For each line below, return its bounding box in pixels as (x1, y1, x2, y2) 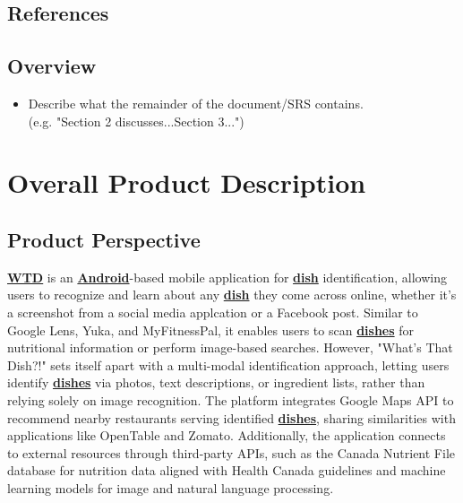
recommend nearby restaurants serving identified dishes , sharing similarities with (7, 408, 456, 427)
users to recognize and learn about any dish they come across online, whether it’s (7, 285, 457, 304)
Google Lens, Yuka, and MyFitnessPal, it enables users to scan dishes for (7, 320, 415, 339)
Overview (7, 52, 97, 80)
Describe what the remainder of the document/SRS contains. (28, 93, 364, 112)
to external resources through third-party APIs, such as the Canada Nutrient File (7, 443, 456, 462)
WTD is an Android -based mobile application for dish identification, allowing (7, 267, 447, 286)
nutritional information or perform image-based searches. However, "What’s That (7, 338, 453, 357)
